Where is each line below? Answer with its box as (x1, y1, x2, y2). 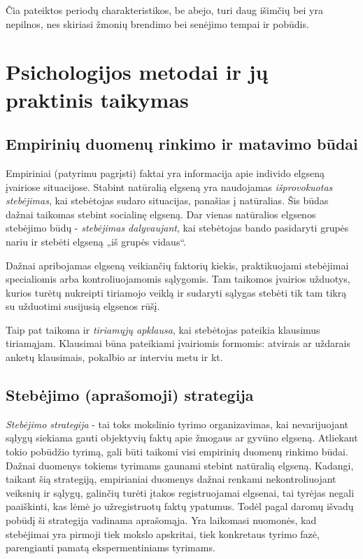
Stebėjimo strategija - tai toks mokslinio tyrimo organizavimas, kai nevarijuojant (6, 416, 348, 431)
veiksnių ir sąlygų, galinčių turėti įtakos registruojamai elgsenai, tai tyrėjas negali (6, 485, 355, 500)
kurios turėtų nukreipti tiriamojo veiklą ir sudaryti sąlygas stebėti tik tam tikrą (6, 285, 347, 299)
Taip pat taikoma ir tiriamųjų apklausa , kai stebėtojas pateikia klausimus (6, 322, 320, 337)
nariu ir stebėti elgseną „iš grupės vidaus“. (6, 234, 186, 248)
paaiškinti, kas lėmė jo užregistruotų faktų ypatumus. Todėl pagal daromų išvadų (6, 499, 354, 514)
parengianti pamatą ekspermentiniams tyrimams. (6, 540, 215, 555)
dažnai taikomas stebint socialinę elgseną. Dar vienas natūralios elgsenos (6, 206, 316, 221)
